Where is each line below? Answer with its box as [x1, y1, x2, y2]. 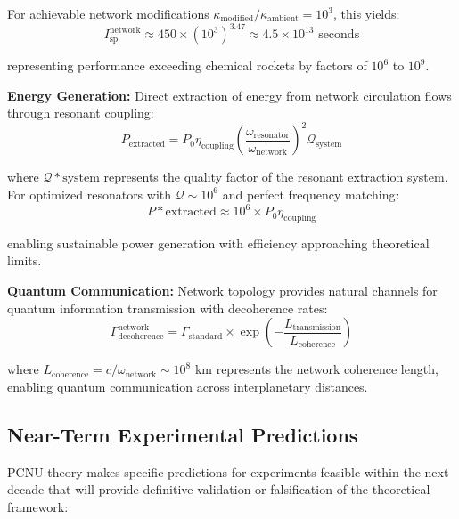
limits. [7, 251, 42, 270]
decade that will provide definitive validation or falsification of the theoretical [7, 480, 430, 499]
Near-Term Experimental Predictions [7, 420, 358, 448]
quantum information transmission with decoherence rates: [7, 298, 328, 317]
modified [220, 14, 254, 24]
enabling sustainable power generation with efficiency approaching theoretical [7, 233, 430, 252]
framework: [7, 497, 69, 515]
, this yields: [333, 4, 400, 22]
